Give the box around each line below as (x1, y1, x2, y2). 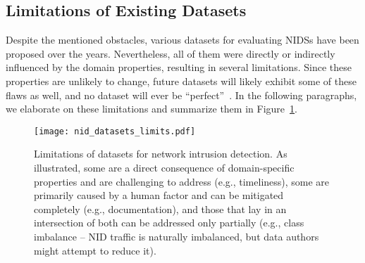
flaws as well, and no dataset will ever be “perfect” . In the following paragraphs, (6, 87, 357, 102)
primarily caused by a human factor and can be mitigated (34, 188, 284, 203)
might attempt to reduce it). (34, 243, 156, 257)
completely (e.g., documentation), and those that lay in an (34, 201, 287, 216)
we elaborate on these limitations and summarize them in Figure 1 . (6, 101, 297, 116)
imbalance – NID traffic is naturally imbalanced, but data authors (34, 229, 319, 243)
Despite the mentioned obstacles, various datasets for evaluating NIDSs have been (6, 32, 359, 47)
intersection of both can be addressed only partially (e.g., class (34, 215, 304, 230)
